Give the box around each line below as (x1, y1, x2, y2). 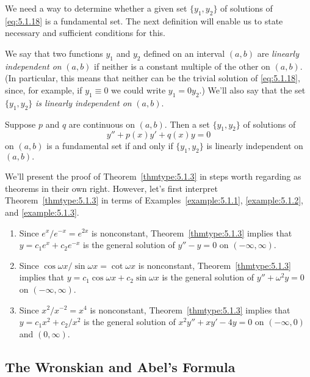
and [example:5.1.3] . (5, 205, 79, 218)
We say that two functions (5, 46, 103, 59)
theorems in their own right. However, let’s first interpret (5, 181, 218, 194)
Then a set (170, 117, 210, 130)
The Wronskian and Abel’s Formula (5, 357, 236, 376)
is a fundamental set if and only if (46, 139, 173, 152)
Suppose (5, 117, 36, 130)
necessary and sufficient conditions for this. (5, 26, 165, 39)
